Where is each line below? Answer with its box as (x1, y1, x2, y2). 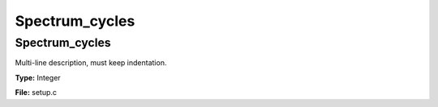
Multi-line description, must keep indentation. (15, 58, 167, 68)
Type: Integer (15, 72, 61, 82)
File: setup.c (15, 88, 57, 97)
